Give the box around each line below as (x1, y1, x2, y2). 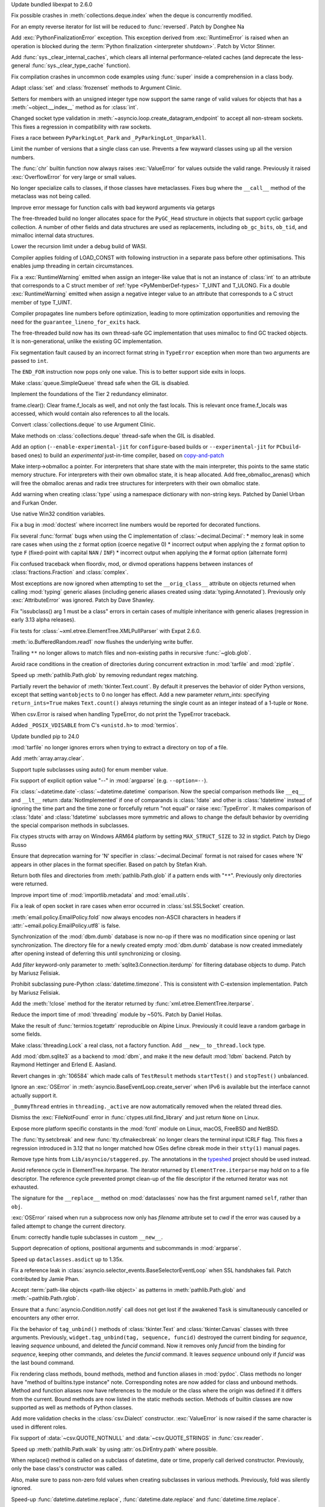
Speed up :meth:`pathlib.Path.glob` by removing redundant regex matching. (11, 672, 199, 679)
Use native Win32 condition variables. (11, 510, 105, 517)
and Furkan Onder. (11, 499, 58, 506)
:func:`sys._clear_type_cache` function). (31, 62, 131, 69)
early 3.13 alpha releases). (11, 616, 76, 623)
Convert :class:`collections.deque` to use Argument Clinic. (11, 421, 156, 428)
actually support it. (11, 1092, 58, 1099)
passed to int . (11, 357, 49, 365)
